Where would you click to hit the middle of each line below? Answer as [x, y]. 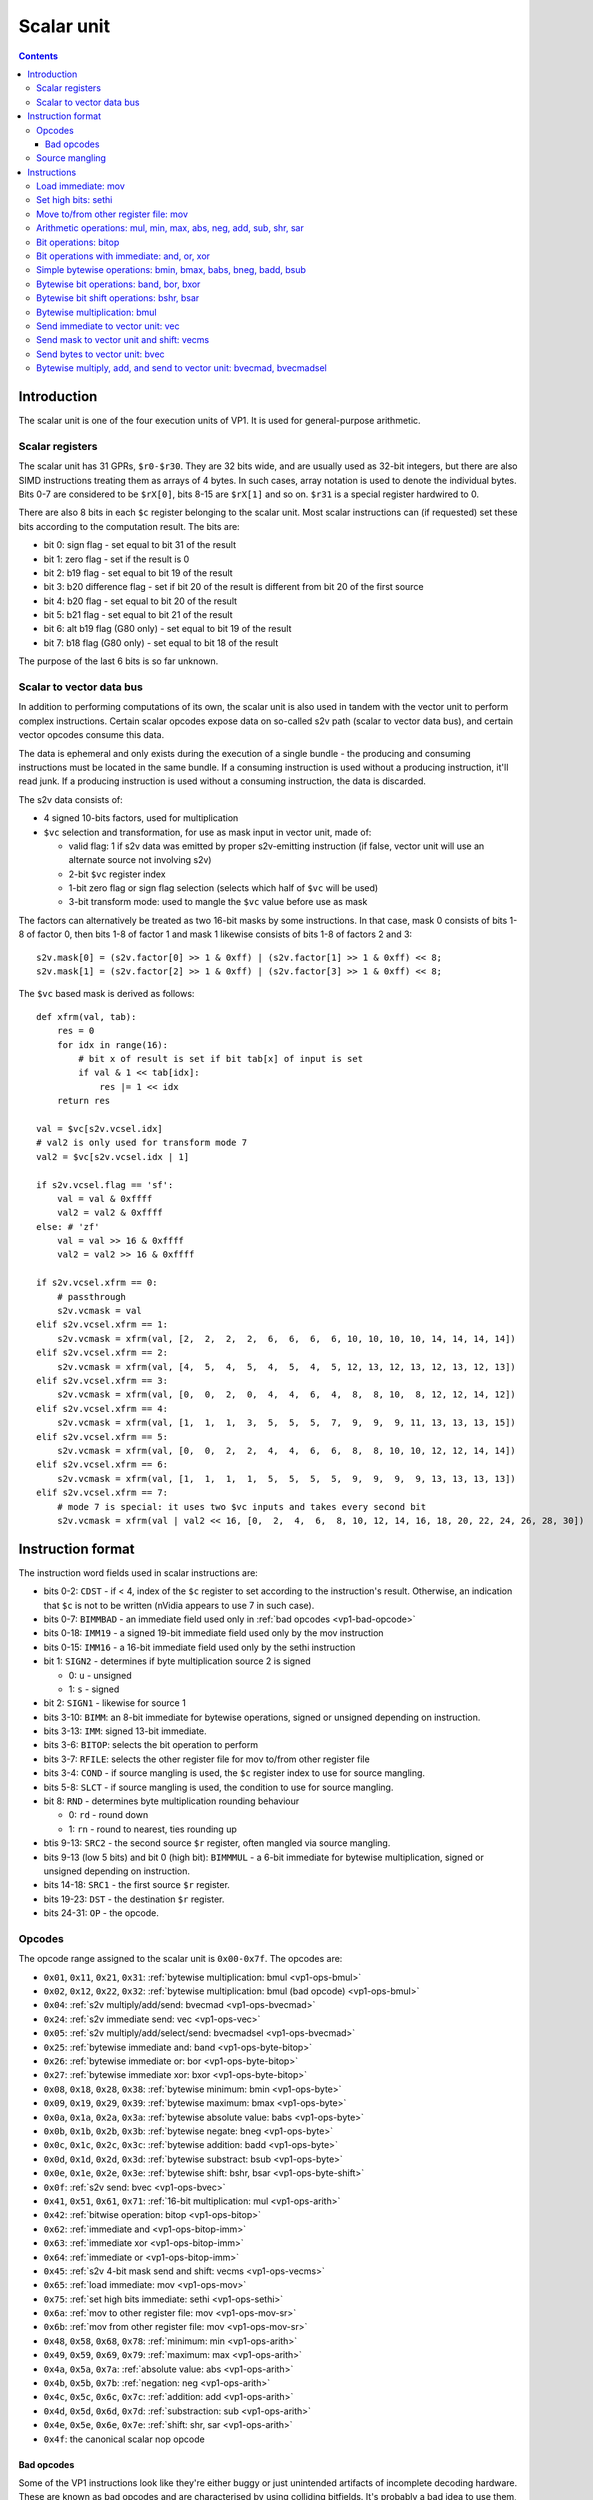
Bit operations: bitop [78, 242]
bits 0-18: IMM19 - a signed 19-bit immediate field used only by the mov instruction [213, 1633]
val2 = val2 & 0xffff [110, 1213]
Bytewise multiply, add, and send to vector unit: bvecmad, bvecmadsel [181, 368]
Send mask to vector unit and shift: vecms [123, 340]
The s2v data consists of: [71, 799]
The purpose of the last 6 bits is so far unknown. [118, 661]
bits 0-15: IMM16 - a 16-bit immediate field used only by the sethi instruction [199, 1647]
